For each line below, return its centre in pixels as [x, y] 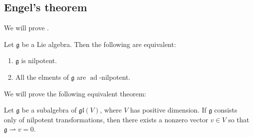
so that [239, 119]
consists [226, 110]
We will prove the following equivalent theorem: [75, 93]
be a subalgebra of [49, 110]
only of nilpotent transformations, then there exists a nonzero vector [106, 119]
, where [111, 110]
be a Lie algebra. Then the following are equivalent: [99, 44]
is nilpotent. [39, 60]
